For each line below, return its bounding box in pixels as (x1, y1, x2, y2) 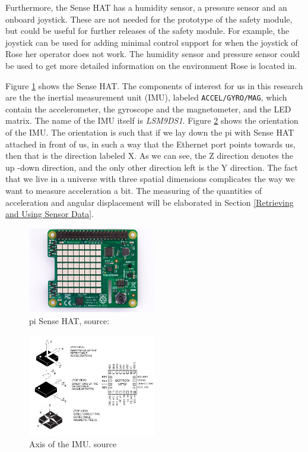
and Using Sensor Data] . (5, 208, 94, 220)
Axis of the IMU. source (29, 438, 117, 450)
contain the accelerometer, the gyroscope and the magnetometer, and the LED (5, 102, 291, 115)
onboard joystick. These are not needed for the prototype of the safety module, (5, 12, 293, 25)
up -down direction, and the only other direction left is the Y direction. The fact (5, 161, 298, 173)
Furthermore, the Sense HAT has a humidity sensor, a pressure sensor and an (5, 1, 287, 13)
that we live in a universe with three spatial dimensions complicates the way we (5, 172, 295, 185)
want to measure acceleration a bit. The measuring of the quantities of (5, 184, 262, 196)
